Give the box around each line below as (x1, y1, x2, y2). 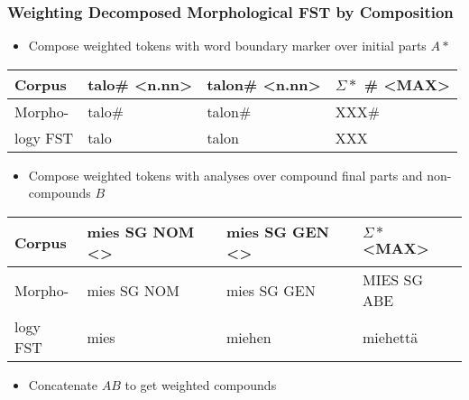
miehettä (362, 326, 418, 348)
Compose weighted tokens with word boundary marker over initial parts (28, 36, 427, 55)
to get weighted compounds (124, 376, 277, 394)
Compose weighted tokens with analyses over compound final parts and (28, 165, 423, 184)
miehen (225, 326, 271, 348)
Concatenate (28, 376, 98, 394)
